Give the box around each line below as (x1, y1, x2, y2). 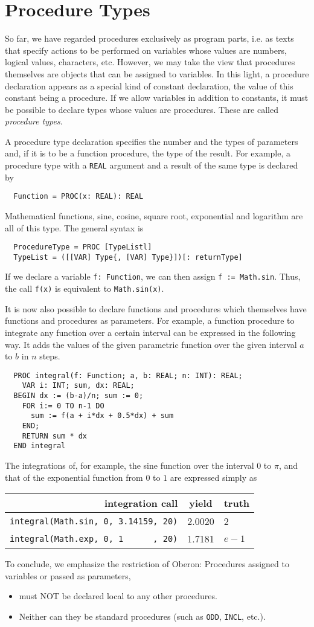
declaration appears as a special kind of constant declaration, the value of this (5, 79, 293, 92)
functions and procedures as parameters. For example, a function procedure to (5, 314, 295, 327)
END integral (13, 442, 66, 451)
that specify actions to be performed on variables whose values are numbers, (5, 43, 287, 56)
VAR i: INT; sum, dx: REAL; (22, 381, 135, 390)
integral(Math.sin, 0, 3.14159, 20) (10, 516, 178, 526)
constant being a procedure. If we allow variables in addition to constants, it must (5, 91, 309, 104)
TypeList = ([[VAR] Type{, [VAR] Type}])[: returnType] (13, 252, 243, 262)
